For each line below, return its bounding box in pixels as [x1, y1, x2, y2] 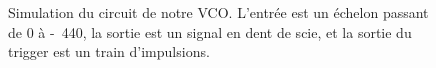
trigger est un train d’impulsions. [8, 41, 210, 62]
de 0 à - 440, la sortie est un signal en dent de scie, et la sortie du [8, 21, 412, 42]
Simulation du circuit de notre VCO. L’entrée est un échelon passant [8, 2, 429, 22]
